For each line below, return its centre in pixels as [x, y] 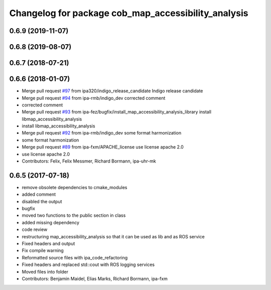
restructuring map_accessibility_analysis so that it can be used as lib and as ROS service [113, 236]
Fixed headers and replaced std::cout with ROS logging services [88, 265]
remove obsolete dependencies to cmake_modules [75, 187]
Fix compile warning [43, 250]
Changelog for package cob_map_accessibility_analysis [129, 13]
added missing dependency [51, 222]
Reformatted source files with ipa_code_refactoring [75, 257]
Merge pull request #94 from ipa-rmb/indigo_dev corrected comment [94, 98]
